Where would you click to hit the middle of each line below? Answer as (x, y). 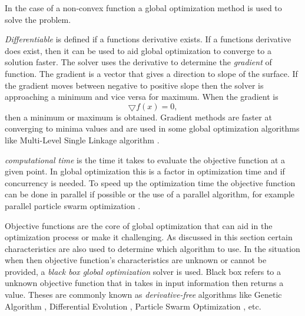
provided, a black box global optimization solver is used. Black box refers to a (143, 271)
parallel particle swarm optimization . (73, 205)
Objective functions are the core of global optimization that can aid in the (139, 225)
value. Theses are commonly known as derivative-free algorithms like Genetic (143, 295)
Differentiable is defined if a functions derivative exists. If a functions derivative (148, 39)
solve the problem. (38, 19)
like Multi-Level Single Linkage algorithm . (82, 139)
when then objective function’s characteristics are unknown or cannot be (136, 260)
